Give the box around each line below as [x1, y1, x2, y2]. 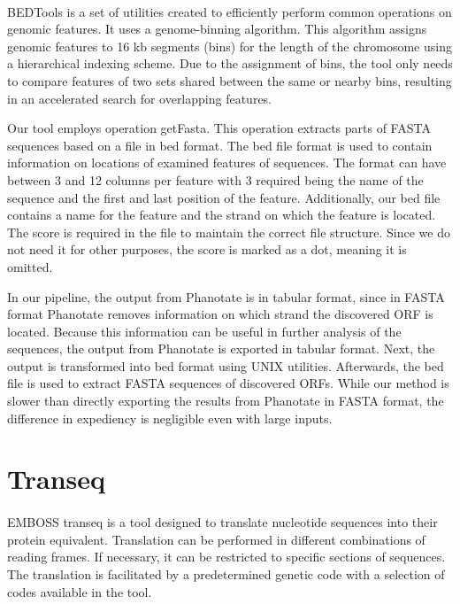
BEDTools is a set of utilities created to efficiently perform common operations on [7, 2, 452, 20]
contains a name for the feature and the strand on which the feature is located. [7, 205, 436, 224]
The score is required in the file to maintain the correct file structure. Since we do [7, 222, 450, 241]
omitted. [7, 257, 53, 275]
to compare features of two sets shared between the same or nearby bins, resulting [7, 71, 452, 89]
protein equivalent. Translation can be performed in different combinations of [7, 530, 425, 548]
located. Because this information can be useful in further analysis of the [7, 321, 402, 340]
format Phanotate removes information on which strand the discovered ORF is [7, 305, 433, 323]
